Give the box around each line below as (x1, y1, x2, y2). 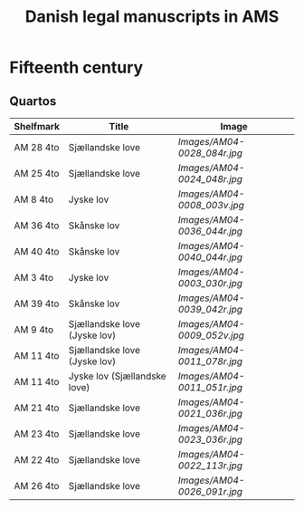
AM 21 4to (14, 401, 60, 414)
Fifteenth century (9, 57, 144, 78)
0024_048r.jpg (177, 173, 242, 185)
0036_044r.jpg (177, 225, 242, 237)
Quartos (9, 93, 57, 109)
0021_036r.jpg (177, 408, 242, 419)
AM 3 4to (14, 272, 54, 284)
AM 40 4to (14, 245, 60, 257)
